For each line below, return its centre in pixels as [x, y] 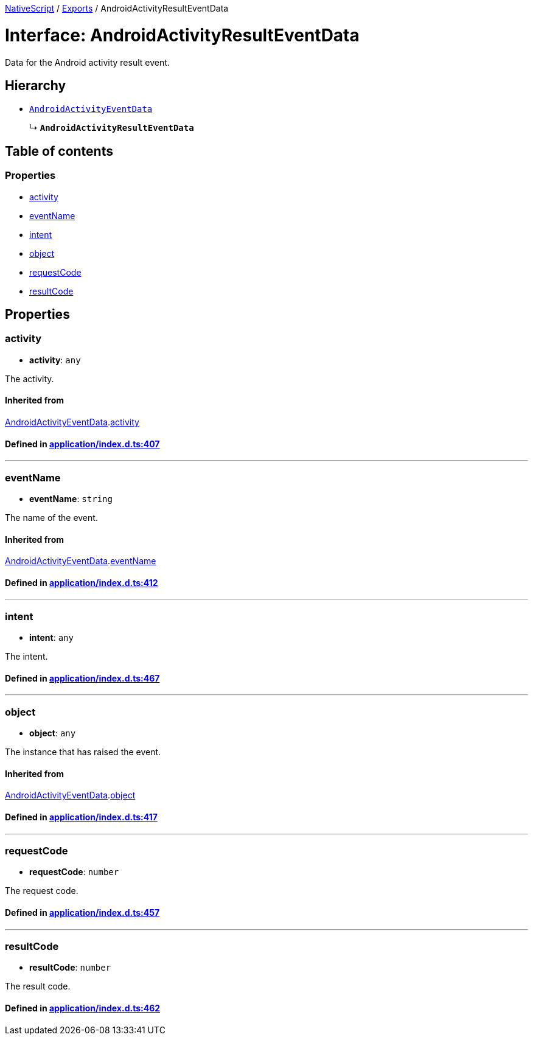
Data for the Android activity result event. [87, 62]
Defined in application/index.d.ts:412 [82, 582]
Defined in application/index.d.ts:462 [83, 1008]
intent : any [51, 638]
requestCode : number [74, 872]
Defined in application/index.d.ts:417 [81, 817]
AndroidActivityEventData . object [70, 795]
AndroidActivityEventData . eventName [81, 561]
